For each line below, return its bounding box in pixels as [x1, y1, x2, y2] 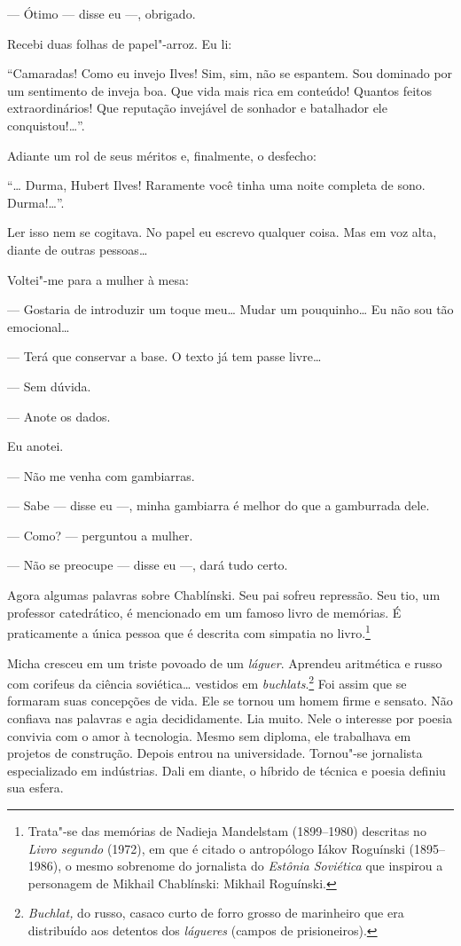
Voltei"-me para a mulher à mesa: [7, 270, 189, 288]
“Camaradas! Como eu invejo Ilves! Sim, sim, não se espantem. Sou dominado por [7, 64, 453, 83]
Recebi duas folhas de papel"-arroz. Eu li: [7, 34, 232, 52]
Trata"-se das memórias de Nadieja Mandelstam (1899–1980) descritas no [27, 821, 426, 840]
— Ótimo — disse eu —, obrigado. [7, 4, 196, 22]
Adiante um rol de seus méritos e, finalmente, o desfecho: [7, 146, 316, 164]
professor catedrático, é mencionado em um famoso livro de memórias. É [7, 603, 402, 621]
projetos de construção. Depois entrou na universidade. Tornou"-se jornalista [7, 744, 423, 762]
